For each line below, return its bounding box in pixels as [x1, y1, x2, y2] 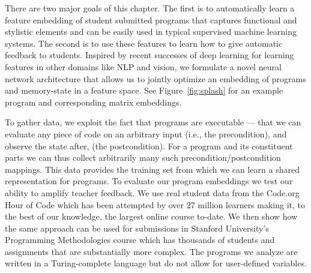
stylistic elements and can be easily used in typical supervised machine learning [5, 25, 297, 38]
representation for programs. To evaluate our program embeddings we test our [5, 175, 293, 187]
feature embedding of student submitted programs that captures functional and [5, 13, 297, 26]
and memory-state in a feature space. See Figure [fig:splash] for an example [5, 84, 283, 97]
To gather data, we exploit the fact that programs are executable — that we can [5, 116, 301, 128]
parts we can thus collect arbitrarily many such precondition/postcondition [5, 151, 281, 164]
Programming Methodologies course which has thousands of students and [5, 233, 275, 246]
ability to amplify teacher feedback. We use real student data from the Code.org [5, 186, 300, 199]
